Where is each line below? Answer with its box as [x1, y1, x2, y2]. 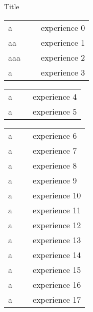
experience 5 [33, 105, 77, 117]
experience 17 [33, 293, 81, 305]
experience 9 [33, 174, 77, 186]
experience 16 [33, 278, 81, 290]
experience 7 [33, 144, 77, 156]
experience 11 [33, 204, 81, 216]
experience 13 [33, 233, 81, 246]
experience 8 [33, 159, 77, 171]
